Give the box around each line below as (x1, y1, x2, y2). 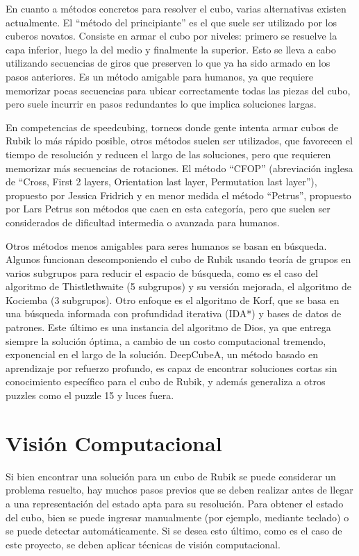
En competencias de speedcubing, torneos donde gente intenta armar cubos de (6, 119, 338, 134)
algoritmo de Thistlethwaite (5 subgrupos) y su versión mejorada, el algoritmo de (6, 279, 351, 294)
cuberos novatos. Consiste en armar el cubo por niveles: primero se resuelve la (6, 28, 337, 43)
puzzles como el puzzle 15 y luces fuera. (6, 388, 174, 403)
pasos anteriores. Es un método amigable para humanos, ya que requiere (6, 69, 313, 83)
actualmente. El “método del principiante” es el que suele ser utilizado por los (6, 15, 337, 29)
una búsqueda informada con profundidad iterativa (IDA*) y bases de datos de (6, 306, 342, 321)
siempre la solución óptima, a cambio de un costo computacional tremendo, (6, 333, 326, 348)
